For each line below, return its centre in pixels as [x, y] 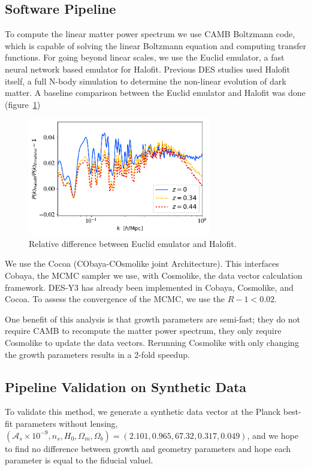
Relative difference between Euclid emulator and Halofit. [133, 243]
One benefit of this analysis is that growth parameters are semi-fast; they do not [153, 319]
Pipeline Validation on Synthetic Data [126, 386]
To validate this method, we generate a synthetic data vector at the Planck [143, 412]
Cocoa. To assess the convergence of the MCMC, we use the [115, 299]
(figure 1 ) [23, 104]
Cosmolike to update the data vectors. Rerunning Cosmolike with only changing [152, 342]
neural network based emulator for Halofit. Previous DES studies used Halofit [148, 69]
